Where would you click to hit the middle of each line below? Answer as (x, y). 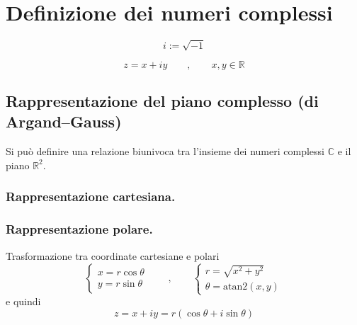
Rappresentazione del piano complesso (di (162, 101)
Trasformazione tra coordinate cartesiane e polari (113, 255)
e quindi (23, 301)
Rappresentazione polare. (79, 229)
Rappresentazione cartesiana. (91, 196)
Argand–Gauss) (64, 121)
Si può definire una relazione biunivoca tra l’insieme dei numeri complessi (165, 151)
